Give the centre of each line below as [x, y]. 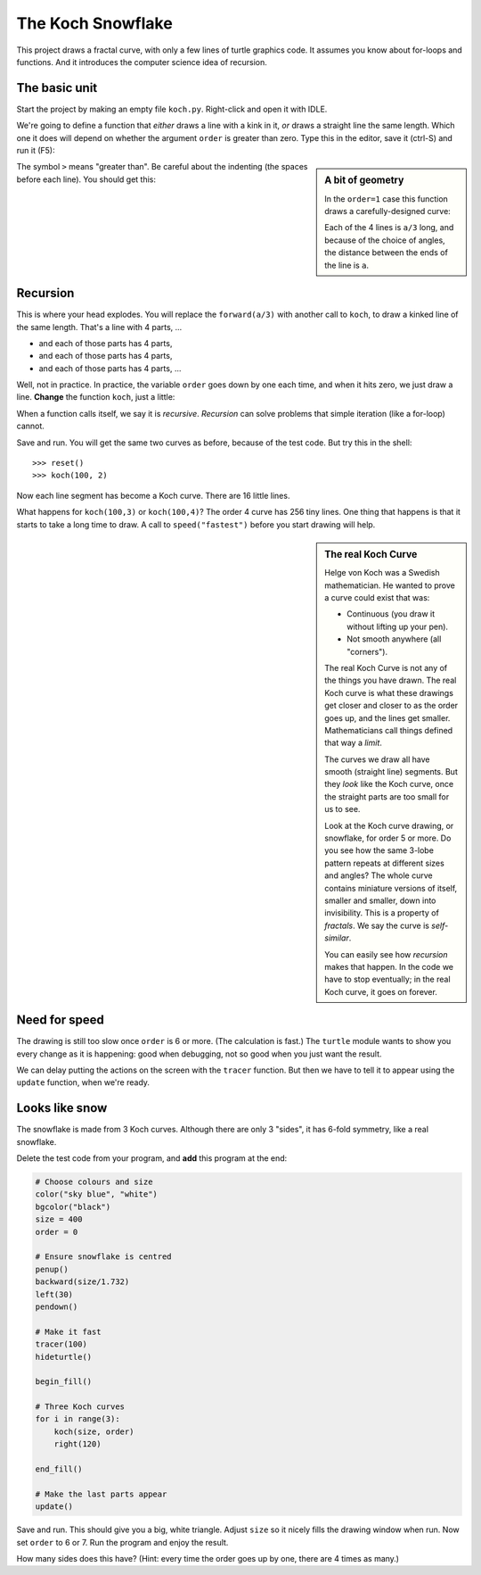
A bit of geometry [364, 180]
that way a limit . [354, 743]
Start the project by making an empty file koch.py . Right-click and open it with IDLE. [172, 109]
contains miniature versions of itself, [391, 888]
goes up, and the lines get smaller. [387, 717]
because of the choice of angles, [385, 240]
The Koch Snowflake [94, 23]
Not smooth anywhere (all [394, 639]
